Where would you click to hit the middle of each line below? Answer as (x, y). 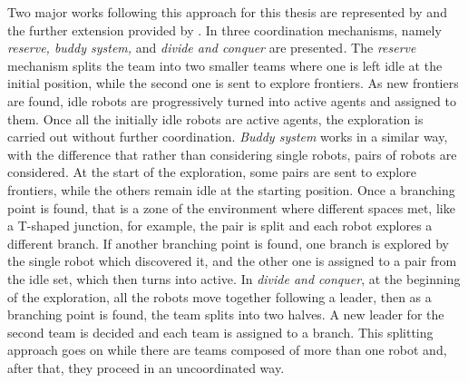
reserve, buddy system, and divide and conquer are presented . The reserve (212, 48)
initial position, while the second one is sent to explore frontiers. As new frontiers (233, 83)
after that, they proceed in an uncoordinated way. (146, 367)
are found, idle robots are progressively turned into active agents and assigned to (232, 100)
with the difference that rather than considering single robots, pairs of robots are (232, 154)
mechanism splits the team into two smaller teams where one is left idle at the (225, 65)
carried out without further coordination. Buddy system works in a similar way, (228, 137)
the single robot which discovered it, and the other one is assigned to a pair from (232, 261)
